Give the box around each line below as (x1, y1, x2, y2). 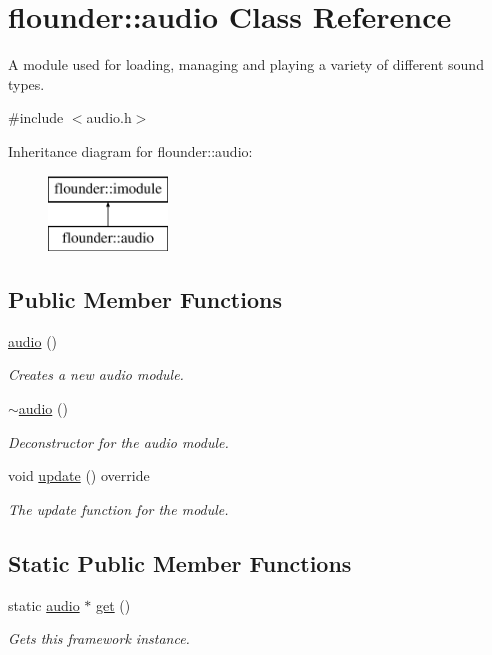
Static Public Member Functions (8, 547, 352, 578)
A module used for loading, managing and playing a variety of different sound (8, 54, 484, 75)
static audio (8, 594, 80, 615)
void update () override (8, 465, 150, 486)
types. (8, 73, 45, 94)
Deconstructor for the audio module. (8, 431, 229, 452)
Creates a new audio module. (8, 364, 184, 385)
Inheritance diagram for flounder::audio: (8, 140, 253, 161)
